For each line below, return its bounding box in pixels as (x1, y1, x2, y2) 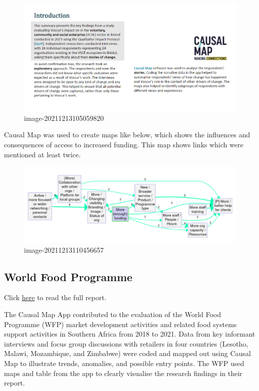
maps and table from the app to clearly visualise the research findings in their (4, 368, 242, 378)
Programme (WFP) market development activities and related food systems (4, 319, 237, 329)
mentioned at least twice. (4, 149, 81, 159)
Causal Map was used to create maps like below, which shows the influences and (4, 129, 250, 140)
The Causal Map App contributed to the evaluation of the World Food (4, 309, 221, 319)
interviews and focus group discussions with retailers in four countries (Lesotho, (4, 338, 248, 349)
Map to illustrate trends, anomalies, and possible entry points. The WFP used (4, 358, 244, 368)
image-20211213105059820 (24, 112, 104, 123)
